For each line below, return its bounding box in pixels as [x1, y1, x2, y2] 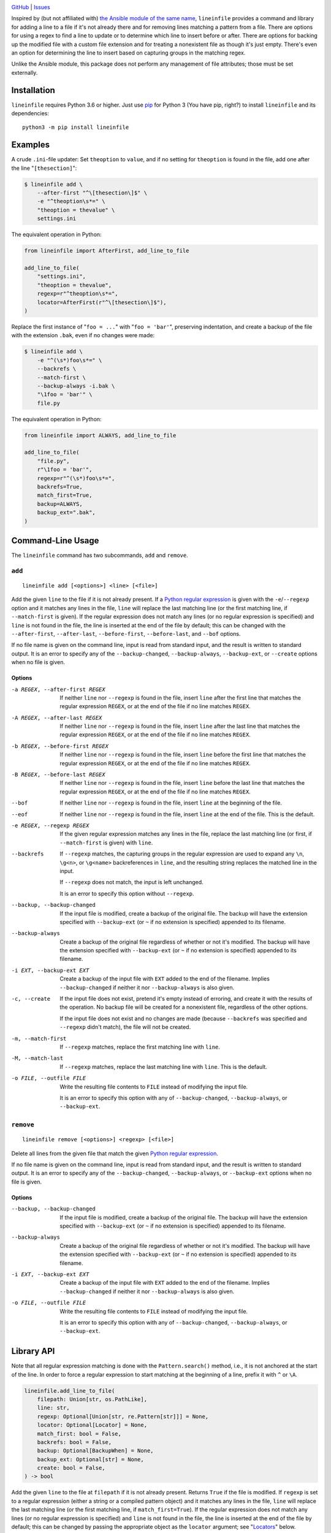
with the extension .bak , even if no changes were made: [11, 332, 155, 339]
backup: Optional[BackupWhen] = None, [37, 1447, 154, 1455]
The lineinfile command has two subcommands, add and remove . [11, 552, 188, 559]
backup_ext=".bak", [37, 509, 96, 516]
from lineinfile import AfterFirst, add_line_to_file [24, 247, 189, 254]
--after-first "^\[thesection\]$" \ [37, 189, 147, 196]
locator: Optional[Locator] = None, [37, 1421, 147, 1429]
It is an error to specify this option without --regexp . [59, 890, 194, 897]
